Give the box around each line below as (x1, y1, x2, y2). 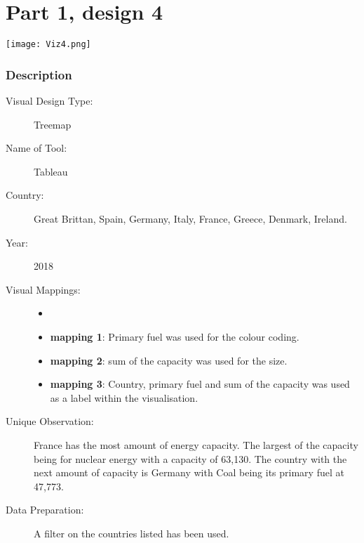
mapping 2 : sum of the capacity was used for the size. (50, 353, 288, 367)
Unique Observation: (6, 414, 94, 428)
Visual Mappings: (6, 282, 81, 296)
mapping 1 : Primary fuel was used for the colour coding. (50, 329, 299, 344)
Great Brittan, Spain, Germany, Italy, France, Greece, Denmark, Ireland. (34, 211, 347, 225)
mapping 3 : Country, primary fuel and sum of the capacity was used (50, 377, 350, 391)
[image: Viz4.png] (6, 39, 91, 50)
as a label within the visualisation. (50, 390, 198, 405)
